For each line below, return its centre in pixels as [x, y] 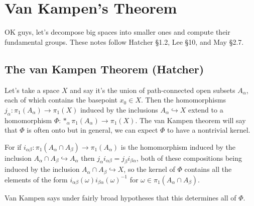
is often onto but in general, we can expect [92, 130]
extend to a [206, 109]
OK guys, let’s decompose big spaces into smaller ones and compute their [117, 32]
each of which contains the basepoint [61, 100]
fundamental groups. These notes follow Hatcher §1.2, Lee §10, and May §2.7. [124, 41]
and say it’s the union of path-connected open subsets [153, 90]
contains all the [208, 169]
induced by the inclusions [119, 109]
